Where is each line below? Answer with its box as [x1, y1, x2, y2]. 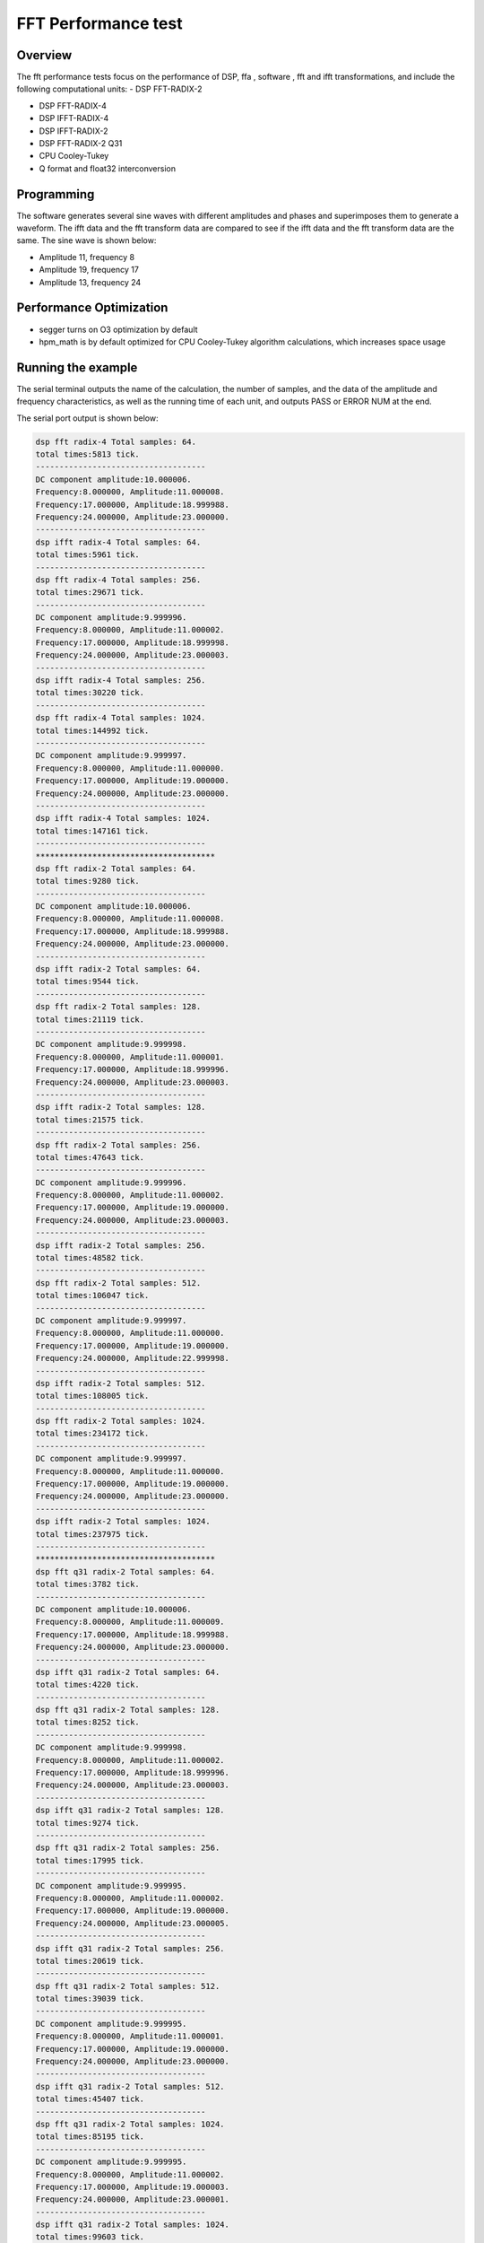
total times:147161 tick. [35, 825, 150, 836]
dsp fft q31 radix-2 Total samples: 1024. [35, 2118, 225, 2129]
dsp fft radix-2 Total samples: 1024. [35, 1416, 206, 1427]
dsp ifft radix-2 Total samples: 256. [35, 1240, 206, 1251]
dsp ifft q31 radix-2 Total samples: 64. [35, 1667, 220, 1677]
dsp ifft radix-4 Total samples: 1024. [35, 813, 211, 824]
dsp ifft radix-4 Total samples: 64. [35, 537, 202, 547]
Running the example [16, 360, 138, 375]
